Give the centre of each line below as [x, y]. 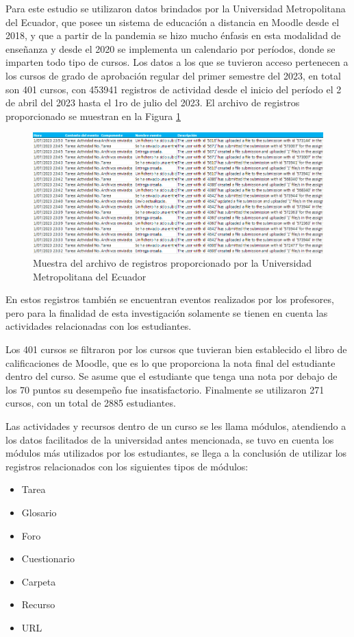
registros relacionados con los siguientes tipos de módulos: [127, 466]
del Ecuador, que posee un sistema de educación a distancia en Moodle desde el [173, 22]
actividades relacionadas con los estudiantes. [99, 326]
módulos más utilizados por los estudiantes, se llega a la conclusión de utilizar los [176, 453]
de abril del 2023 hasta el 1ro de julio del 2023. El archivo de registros [153, 103]
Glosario [39, 513]
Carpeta [39, 581]
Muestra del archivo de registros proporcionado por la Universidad [173, 263]
